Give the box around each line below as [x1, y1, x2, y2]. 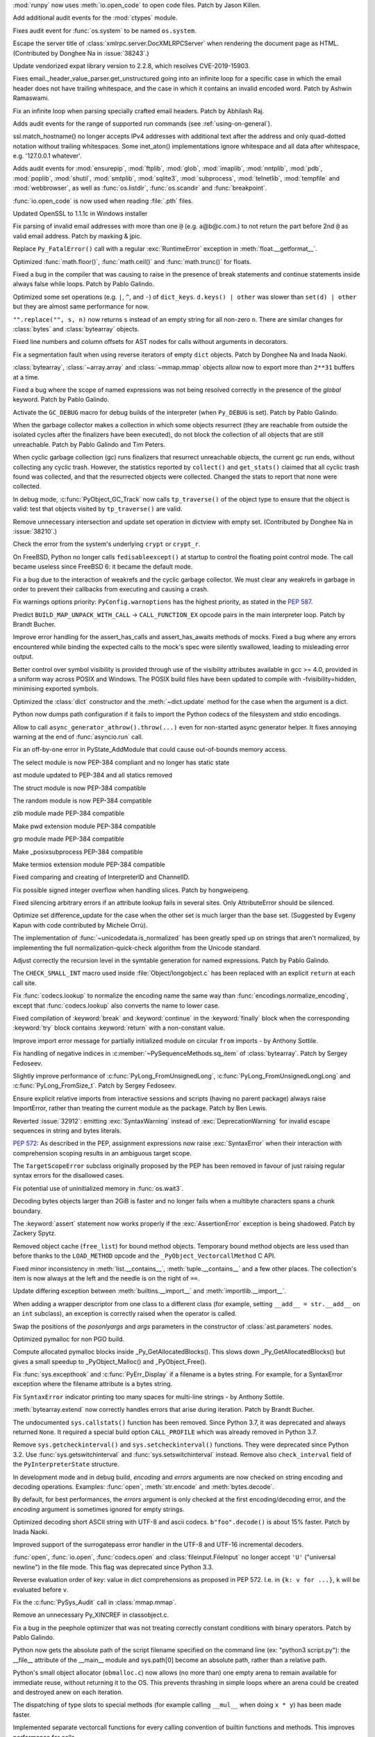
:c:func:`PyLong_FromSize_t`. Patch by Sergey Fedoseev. [12, 1081, 176, 1090]
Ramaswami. [12, 94, 50, 102]
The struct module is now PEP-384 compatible [12, 784, 147, 792]
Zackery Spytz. [12, 1229, 57, 1237]
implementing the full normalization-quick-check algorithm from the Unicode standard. [12, 944, 262, 952]
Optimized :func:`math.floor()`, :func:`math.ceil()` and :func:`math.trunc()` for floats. [12, 257, 251, 265]
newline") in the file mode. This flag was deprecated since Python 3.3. [12, 1563, 214, 1571]
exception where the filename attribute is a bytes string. [12, 1380, 173, 1388]
